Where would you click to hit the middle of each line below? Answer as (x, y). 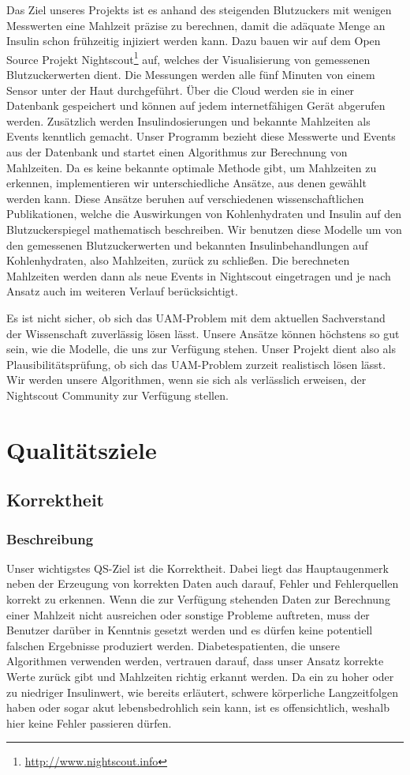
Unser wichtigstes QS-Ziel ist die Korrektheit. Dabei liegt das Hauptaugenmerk (198, 568)
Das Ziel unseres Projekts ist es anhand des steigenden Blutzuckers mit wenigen (199, 9)
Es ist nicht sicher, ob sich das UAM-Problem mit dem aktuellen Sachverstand (196, 317)
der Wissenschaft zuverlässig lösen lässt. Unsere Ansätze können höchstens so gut (203, 333)
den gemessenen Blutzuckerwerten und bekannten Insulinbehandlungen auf (187, 245)
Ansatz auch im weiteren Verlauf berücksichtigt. (122, 291)
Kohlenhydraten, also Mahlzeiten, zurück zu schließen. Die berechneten (178, 260)
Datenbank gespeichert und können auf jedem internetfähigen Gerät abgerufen (196, 105)
